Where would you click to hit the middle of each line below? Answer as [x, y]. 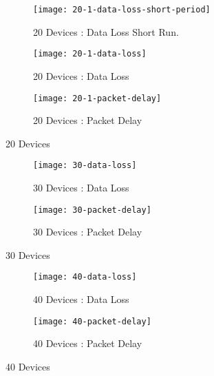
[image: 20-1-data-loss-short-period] [122, 10]
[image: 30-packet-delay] [92, 210]
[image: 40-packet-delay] [92, 321]
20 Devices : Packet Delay [88, 120]
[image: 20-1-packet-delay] [97, 98]
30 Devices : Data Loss [81, 187]
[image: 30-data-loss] [85, 166]
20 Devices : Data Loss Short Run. [106, 31]
